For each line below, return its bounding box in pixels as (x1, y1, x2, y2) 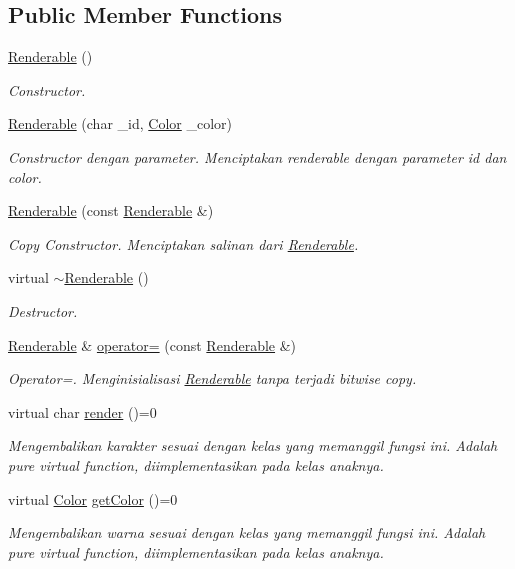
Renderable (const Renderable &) (8, 200, 214, 221)
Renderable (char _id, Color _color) (8, 113, 233, 134)
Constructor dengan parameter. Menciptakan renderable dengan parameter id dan (8, 146, 507, 167)
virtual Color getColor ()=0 (8, 488, 178, 509)
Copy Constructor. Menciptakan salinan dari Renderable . (8, 233, 359, 254)
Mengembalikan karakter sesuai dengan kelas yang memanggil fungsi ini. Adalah (8, 435, 498, 456)
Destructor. (8, 300, 78, 321)
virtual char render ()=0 (8, 401, 157, 422)
